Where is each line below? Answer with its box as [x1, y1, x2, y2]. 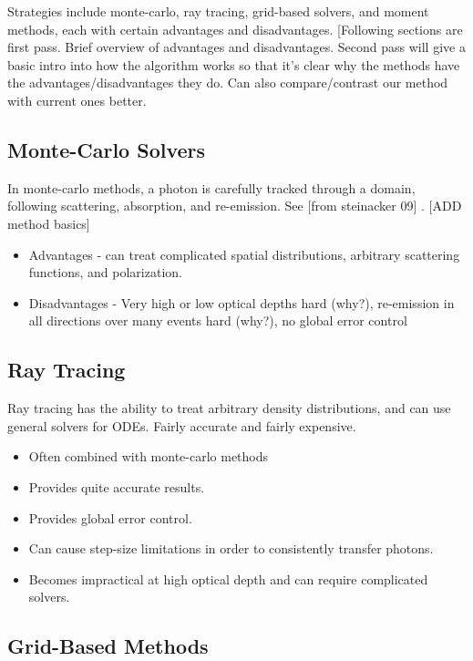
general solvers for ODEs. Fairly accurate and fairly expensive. [7, 416, 356, 435]
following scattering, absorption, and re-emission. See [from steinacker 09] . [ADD [7, 196, 462, 215]
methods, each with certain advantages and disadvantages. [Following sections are [7, 19, 463, 38]
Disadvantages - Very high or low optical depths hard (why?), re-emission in [28, 293, 455, 312]
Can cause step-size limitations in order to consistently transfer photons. [28, 539, 434, 558]
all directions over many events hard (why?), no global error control [28, 311, 407, 330]
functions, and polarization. [28, 263, 182, 282]
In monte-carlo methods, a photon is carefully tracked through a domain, [7, 178, 416, 197]
